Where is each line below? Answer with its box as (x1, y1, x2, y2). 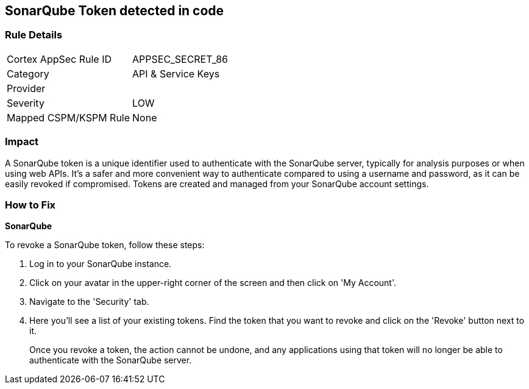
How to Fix (5, 198, 56, 211)
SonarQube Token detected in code (5, 3, 224, 18)
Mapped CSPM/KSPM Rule (7, 111, 130, 124)
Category (7, 67, 49, 80)
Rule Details (5, 29, 63, 41)
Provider (7, 82, 46, 95)
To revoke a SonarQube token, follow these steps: (5, 240, 205, 251)
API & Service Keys (132, 67, 220, 80)
